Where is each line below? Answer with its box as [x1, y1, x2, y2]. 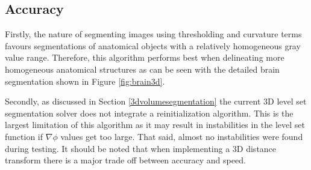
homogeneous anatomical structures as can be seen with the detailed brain [5, 62, 280, 75]
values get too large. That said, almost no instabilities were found [60, 130, 303, 142]
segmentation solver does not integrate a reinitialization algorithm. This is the [5, 106, 294, 119]
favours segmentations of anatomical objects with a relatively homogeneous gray [5, 39, 301, 52]
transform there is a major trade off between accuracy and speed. [5, 154, 246, 166]
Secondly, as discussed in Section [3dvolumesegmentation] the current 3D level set [5, 95, 307, 108]
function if [5, 130, 43, 142]
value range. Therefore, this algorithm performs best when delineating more [5, 51, 284, 64]
